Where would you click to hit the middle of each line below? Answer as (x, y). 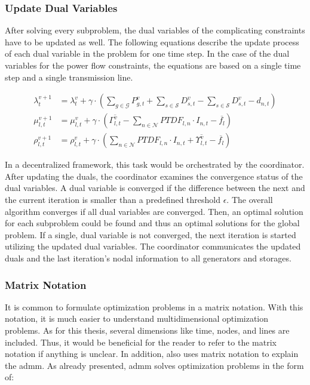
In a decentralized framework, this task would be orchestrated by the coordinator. (155, 164)
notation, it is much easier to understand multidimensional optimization (137, 318)
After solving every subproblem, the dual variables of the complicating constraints (155, 30)
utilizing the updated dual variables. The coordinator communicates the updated (153, 246)
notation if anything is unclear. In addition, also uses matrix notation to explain (152, 354)
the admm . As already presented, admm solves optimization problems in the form (154, 365)
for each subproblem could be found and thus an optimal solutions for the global (152, 223)
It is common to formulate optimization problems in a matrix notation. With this (154, 307)
